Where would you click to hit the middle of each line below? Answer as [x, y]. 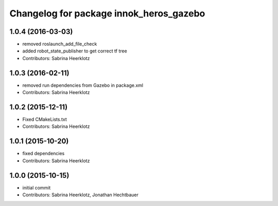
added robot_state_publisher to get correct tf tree [75, 51]
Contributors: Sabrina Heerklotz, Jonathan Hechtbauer [80, 195]
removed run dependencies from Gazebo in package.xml [83, 85]
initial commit [37, 188]
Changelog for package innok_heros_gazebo [107, 13]
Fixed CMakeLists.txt [45, 119]
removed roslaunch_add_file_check [60, 44]
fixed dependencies [44, 154]
